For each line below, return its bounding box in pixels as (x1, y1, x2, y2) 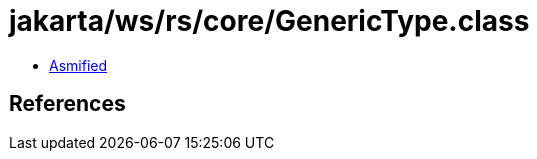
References (9, 91, 126, 117)
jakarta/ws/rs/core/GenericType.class (9, 4, 530, 38)
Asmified (49, 56, 108, 74)
